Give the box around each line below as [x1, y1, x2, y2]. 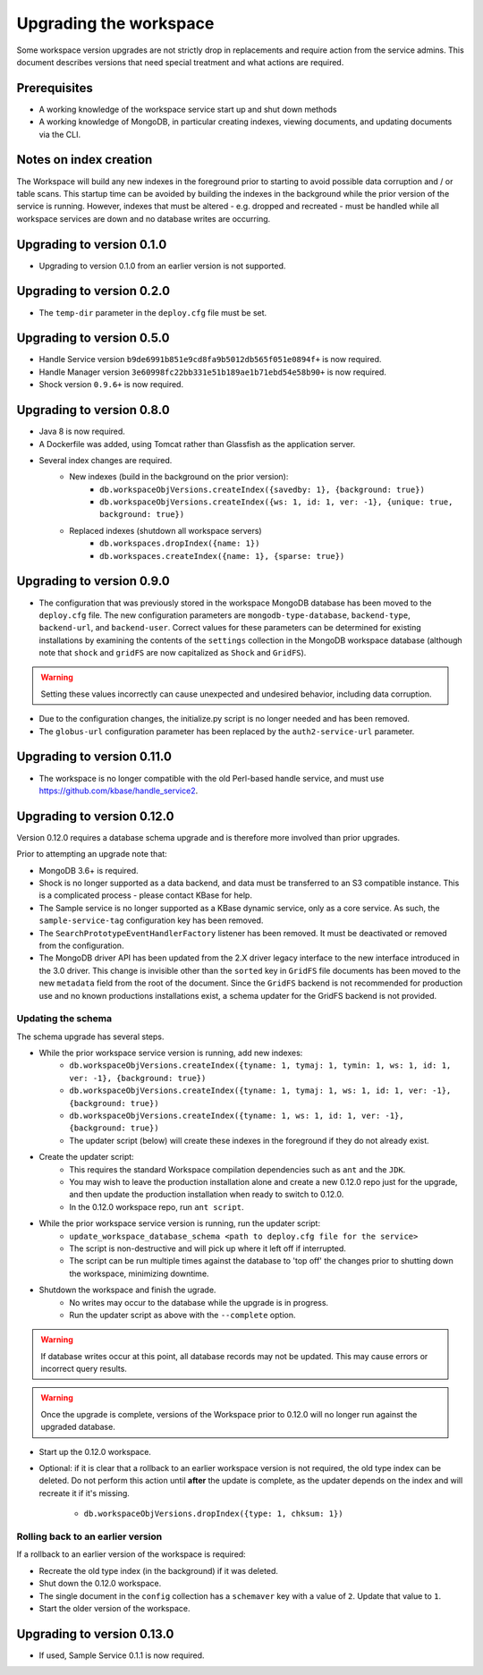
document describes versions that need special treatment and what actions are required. [16, 56, 344, 67]
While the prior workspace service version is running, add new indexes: [38, 1047, 303, 1059]
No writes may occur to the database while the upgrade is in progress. [69, 1297, 329, 1307]
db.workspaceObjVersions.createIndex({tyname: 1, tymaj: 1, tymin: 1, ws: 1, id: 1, [69, 1061, 452, 1070]
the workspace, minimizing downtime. [69, 1268, 209, 1279]
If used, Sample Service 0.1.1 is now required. [38, 1650, 205, 1661]
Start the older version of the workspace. [38, 1603, 191, 1613]
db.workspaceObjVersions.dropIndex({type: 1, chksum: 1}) [83, 1509, 343, 1519]
